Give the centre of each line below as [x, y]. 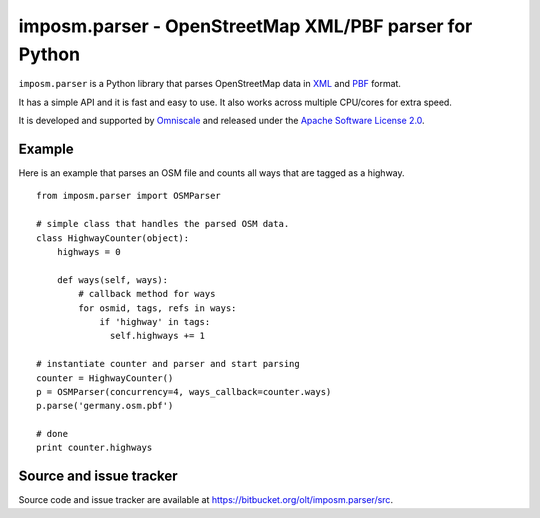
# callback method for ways [147, 294]
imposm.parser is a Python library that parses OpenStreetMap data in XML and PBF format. [210, 84]
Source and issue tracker [98, 476]
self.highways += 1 [157, 336]
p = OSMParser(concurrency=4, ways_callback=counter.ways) [184, 391]
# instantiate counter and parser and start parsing [168, 364]
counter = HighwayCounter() [105, 378]
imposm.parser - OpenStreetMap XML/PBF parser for [245, 26]
